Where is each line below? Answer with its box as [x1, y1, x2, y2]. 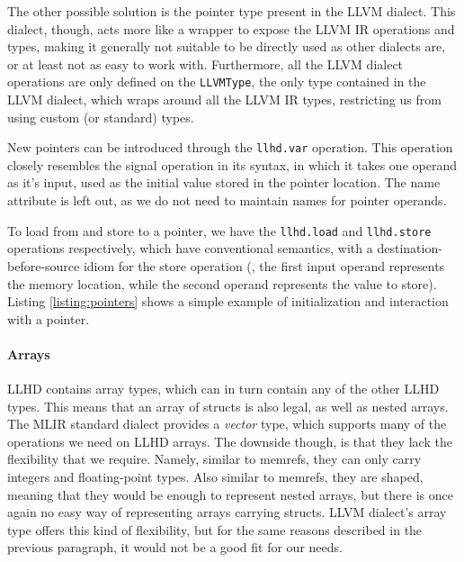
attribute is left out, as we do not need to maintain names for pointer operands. [7, 191, 447, 210]
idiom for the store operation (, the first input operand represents [83, 256, 445, 275]
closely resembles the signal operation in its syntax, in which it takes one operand [7, 155, 457, 174]
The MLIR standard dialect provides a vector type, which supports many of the [7, 414, 447, 433]
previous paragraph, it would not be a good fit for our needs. [7, 538, 343, 557]
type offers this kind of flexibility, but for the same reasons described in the [7, 520, 423, 539]
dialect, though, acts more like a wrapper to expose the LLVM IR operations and [7, 19, 455, 38]
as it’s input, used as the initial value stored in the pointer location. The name [7, 173, 441, 192]
